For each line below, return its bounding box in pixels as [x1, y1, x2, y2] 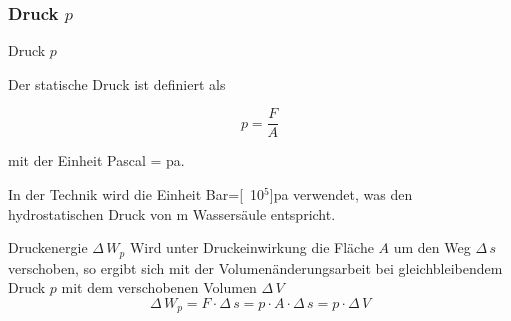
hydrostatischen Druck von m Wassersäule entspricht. [8, 203, 336, 224]
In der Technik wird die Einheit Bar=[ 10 [8, 184, 265, 205]
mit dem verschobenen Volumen [61, 277, 257, 298]
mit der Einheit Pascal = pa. [8, 150, 185, 171]
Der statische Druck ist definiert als [8, 73, 226, 94]
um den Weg [393, 237, 471, 258]
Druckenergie [8, 237, 88, 258]
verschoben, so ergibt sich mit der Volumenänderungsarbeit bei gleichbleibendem [8, 257, 503, 278]
